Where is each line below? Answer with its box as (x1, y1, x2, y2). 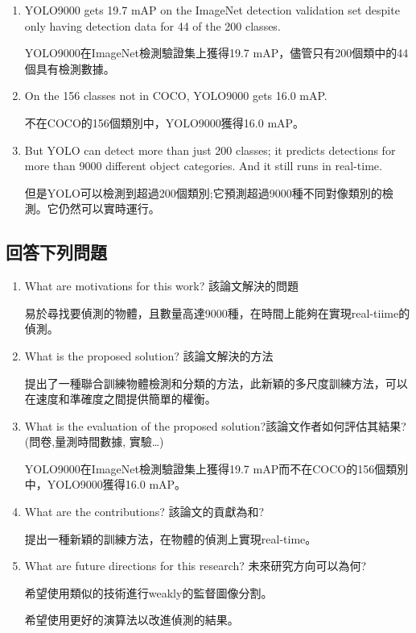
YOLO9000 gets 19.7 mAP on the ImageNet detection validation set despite (24, 2, 400, 18)
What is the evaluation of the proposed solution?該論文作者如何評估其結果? (24, 417, 406, 434)
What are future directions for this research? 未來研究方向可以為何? (24, 557, 367, 574)
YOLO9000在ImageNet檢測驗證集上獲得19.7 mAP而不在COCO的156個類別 (24, 460, 409, 477)
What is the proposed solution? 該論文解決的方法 (24, 347, 274, 364)
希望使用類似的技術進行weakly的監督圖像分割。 (24, 584, 273, 601)
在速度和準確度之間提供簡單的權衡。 (24, 390, 216, 407)
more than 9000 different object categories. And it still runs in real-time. (24, 157, 382, 174)
